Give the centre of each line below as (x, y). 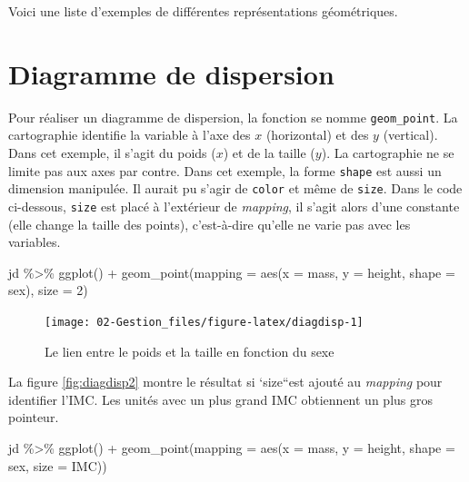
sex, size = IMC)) (58, 465)
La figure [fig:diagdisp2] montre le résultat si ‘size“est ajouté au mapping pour (225, 382)
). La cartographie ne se (388, 152)
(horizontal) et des (317, 135)
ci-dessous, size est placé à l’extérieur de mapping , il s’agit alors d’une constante (234, 206)
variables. (35, 242)
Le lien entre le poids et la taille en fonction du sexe (190, 351)
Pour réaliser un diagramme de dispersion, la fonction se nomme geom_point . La (233, 117)
